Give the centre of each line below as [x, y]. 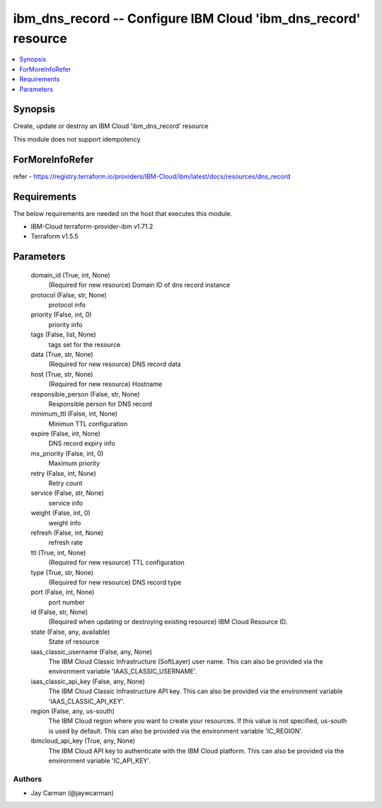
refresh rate [65, 542]
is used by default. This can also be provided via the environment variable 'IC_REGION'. [176, 731]
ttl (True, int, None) [58, 552]
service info [66, 503]
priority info [65, 324]
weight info [65, 523]
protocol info [67, 305]
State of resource [74, 642]
